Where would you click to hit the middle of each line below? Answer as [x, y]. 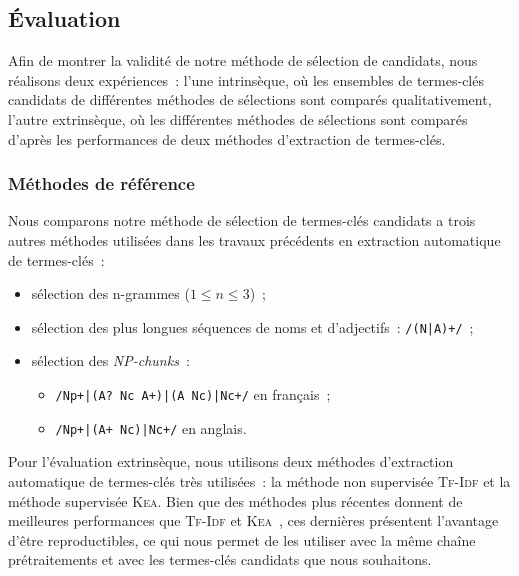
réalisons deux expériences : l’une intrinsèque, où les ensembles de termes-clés [246, 79]
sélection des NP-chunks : [110, 360]
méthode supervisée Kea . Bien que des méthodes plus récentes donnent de [235, 500]
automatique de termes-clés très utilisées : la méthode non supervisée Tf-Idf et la [259, 480]
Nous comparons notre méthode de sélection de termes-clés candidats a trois [242, 220]
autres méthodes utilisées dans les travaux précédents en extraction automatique [254, 239]
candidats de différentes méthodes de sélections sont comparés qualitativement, [250, 99]
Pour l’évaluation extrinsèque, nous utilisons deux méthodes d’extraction [231, 461]
